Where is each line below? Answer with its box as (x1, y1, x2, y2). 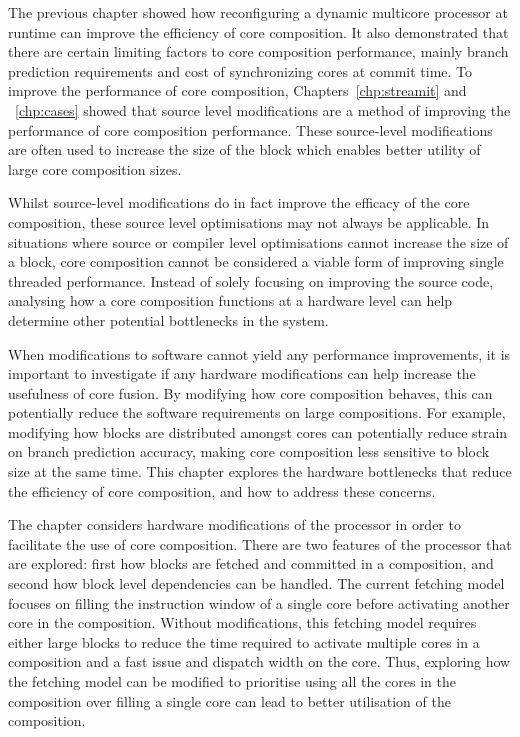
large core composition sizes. (8, 158, 182, 179)
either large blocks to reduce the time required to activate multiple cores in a (8, 631, 480, 652)
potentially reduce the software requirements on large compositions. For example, (8, 402, 506, 423)
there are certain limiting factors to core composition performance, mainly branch (8, 41, 509, 62)
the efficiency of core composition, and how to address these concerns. (8, 480, 436, 501)
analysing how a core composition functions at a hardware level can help (8, 290, 453, 311)
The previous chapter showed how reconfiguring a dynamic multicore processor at (8, 2, 508, 22)
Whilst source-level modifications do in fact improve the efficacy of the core (8, 192, 470, 213)
